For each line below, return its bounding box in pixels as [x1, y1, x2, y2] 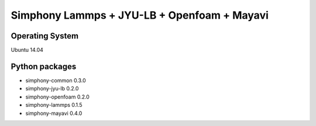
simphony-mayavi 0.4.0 [25, 110, 83, 117]
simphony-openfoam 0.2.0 [25, 93, 90, 100]
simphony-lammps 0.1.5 [25, 101, 83, 108]
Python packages [11, 61, 77, 71]
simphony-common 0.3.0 [25, 76, 86, 84]
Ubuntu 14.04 [11, 47, 44, 54]
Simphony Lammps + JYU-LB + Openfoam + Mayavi [11, 9, 269, 22]
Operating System [11, 31, 79, 41]
